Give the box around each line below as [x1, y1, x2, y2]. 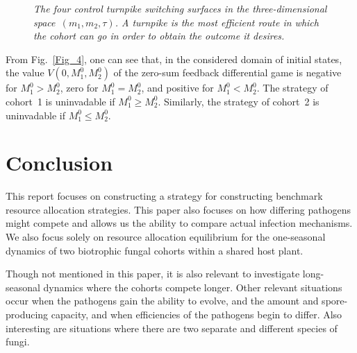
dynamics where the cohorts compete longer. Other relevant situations [43, 279, 342, 294]
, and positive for [141, 80, 214, 95]
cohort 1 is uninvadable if [6, 94, 115, 108]
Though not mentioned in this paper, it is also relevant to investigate [6, 266, 300, 281]
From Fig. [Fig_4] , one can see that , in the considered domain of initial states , [6, 51, 342, 66]
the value [6, 65, 44, 80]
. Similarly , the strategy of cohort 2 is [158, 94, 319, 108]
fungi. [6, 334, 30, 349]
